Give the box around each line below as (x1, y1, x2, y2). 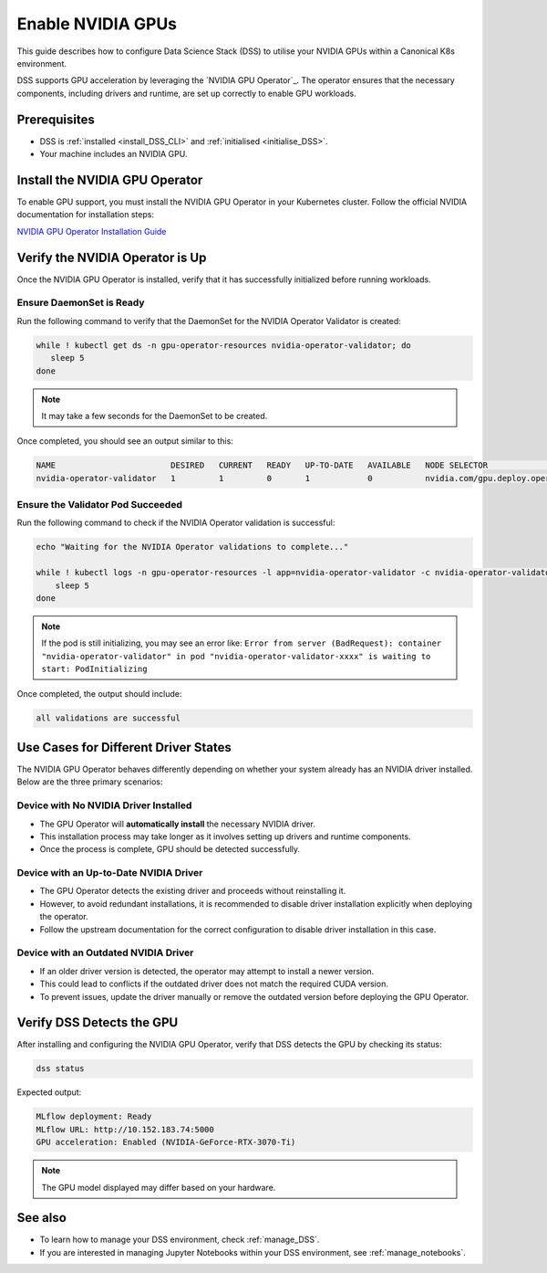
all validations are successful (36, 713, 181, 723)
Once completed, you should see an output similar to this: (16, 436, 234, 447)
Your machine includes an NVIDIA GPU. (39, 149, 188, 160)
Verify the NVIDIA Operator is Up (16, 249, 207, 265)
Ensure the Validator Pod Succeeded (16, 499, 182, 511)
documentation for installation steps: (16, 209, 155, 220)
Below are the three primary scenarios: (16, 776, 163, 787)
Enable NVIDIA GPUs (16, 14, 178, 34)
